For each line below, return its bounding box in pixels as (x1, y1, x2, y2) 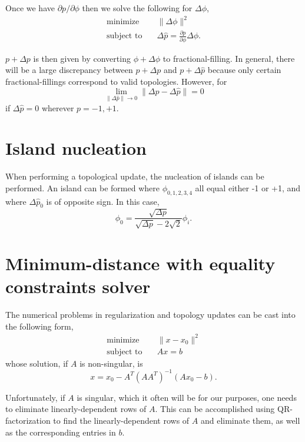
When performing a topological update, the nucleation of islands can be (5, 170, 264, 182)
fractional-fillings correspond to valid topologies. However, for (5, 75, 227, 87)
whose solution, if (5, 357, 68, 369)
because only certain (207, 64, 281, 76)
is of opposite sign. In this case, (46, 195, 160, 207)
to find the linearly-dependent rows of (53, 414, 190, 427)
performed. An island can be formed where (5, 181, 160, 194)
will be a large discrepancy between (5, 64, 133, 76)
